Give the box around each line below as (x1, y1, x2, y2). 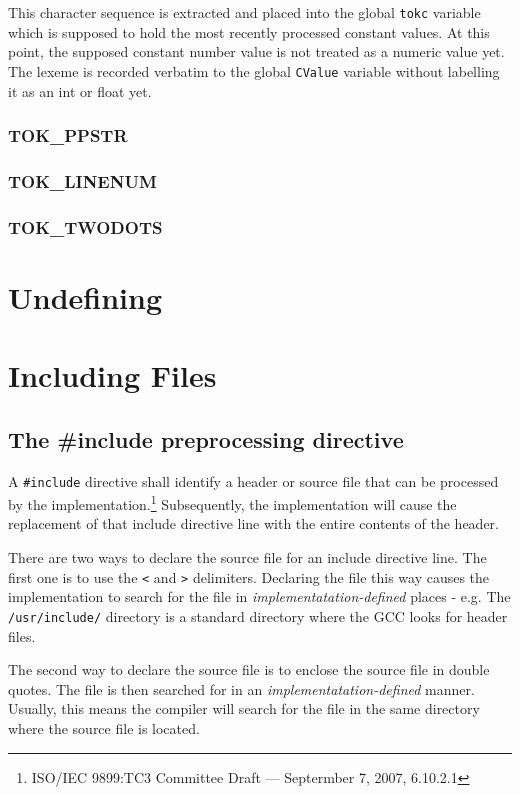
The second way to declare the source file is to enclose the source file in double (8, 659, 490, 680)
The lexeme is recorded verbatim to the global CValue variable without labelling (8, 60, 500, 81)
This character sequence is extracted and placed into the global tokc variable (8, 2, 481, 22)
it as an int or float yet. (8, 80, 152, 101)
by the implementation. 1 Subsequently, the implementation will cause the (8, 491, 457, 514)
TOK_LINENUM (8, 168, 157, 193)
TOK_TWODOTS (8, 214, 163, 239)
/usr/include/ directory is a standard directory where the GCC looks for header (8, 605, 508, 626)
